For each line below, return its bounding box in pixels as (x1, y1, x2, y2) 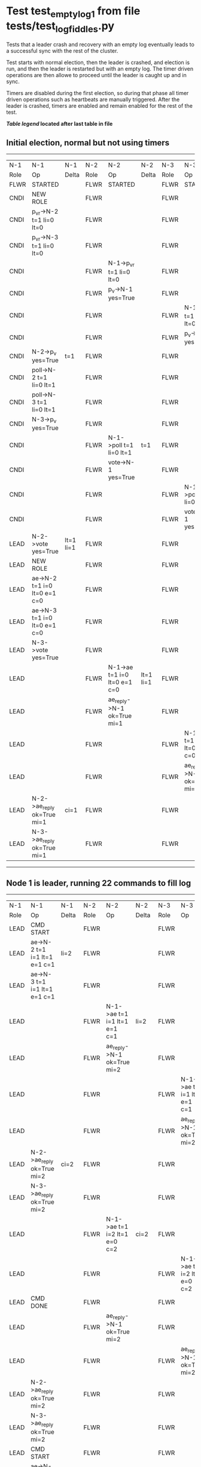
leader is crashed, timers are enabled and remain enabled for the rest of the (6, 102, 193, 109)
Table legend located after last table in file (6, 120, 113, 127)
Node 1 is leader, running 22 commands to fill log (6, 878, 191, 888)
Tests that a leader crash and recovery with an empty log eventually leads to (6, 41, 194, 48)
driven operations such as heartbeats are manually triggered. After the (6, 96, 180, 103)
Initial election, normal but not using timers (6, 138, 170, 148)
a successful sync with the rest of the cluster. (6, 47, 118, 54)
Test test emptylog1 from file (6, 4, 141, 20)
